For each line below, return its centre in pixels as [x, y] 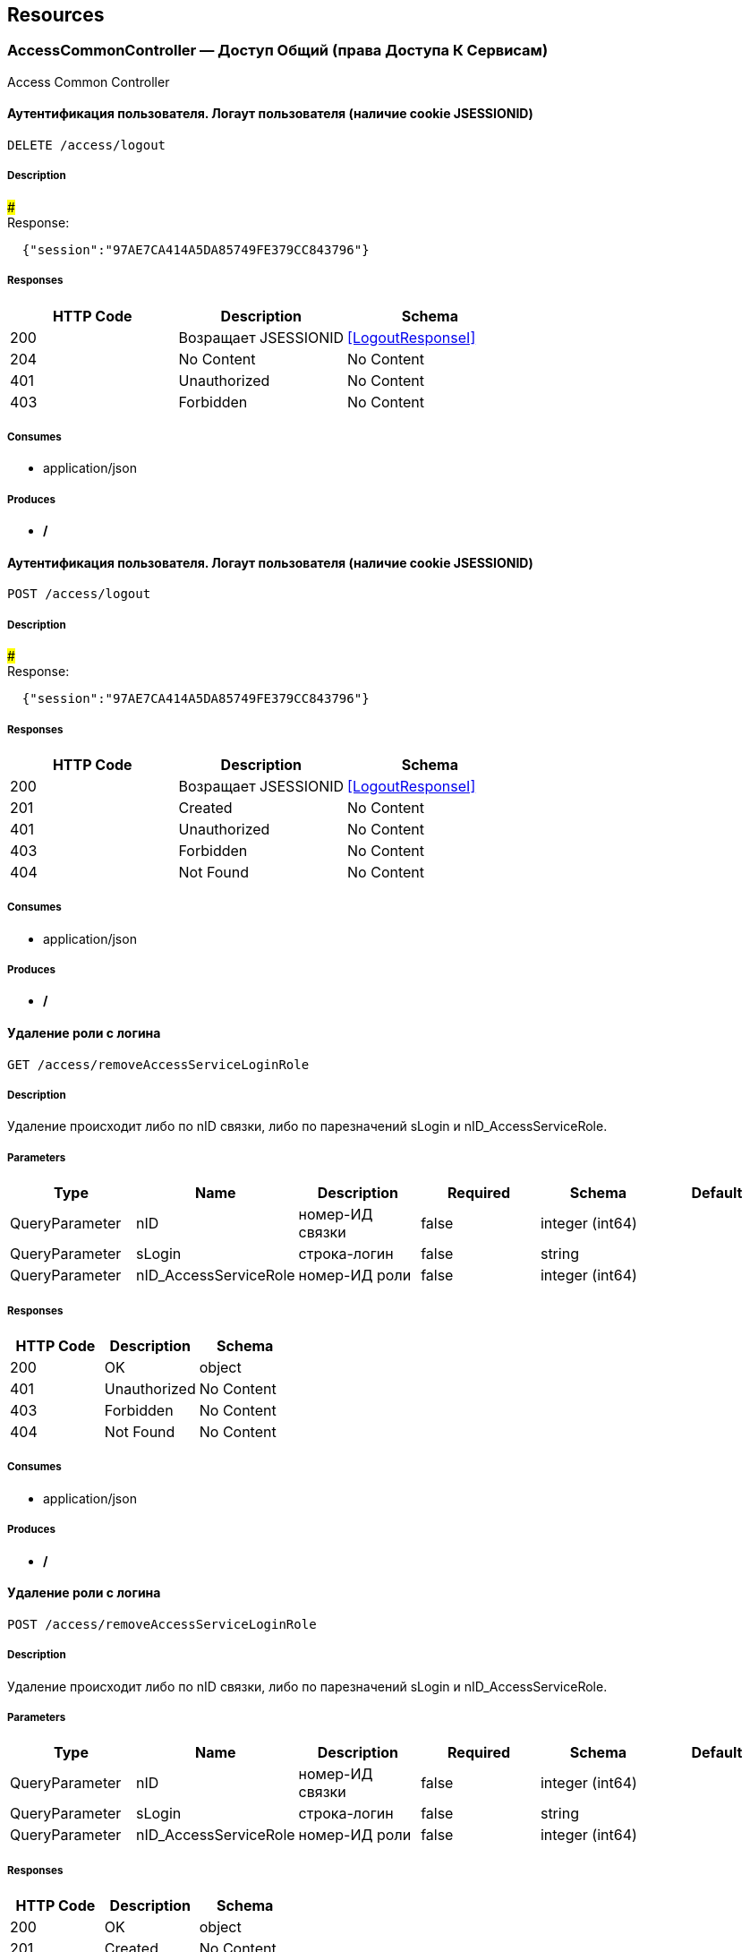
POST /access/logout [79, 594]
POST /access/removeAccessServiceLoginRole [162, 1624]
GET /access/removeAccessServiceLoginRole [158, 1064]
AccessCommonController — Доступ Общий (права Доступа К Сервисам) [278, 51]
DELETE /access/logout [87, 146]
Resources [56, 15]
